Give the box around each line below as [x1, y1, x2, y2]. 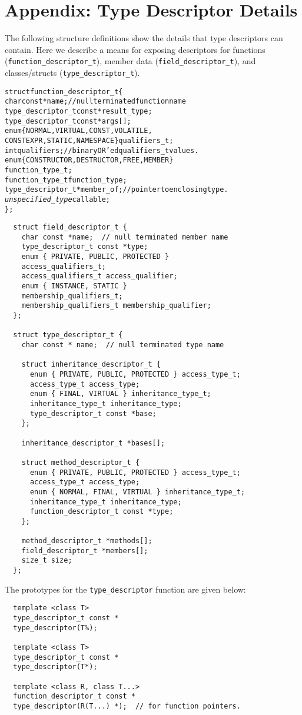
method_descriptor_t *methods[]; [21, 537, 152, 546]
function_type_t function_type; [5, 175, 127, 184]
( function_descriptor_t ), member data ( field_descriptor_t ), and [5, 55, 256, 67]
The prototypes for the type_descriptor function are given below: [5, 583, 246, 595]
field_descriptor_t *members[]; [21, 546, 148, 555]
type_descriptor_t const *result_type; [5, 107, 152, 115]
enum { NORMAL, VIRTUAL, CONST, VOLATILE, [5, 127, 152, 135]
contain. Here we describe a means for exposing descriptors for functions [5, 43, 266, 55]
